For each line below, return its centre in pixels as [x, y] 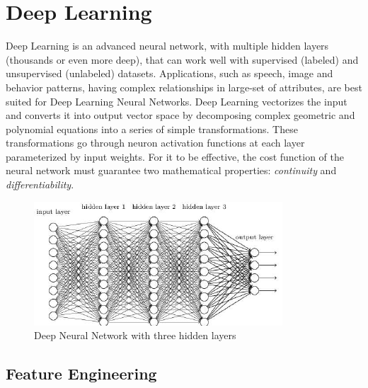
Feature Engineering [81, 373]
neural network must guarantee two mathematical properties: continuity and [171, 170]
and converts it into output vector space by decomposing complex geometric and [180, 115]
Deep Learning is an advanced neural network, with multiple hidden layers [167, 46]
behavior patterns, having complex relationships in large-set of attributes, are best [184, 87]
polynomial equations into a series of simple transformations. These [152, 129]
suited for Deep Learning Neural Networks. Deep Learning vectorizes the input [177, 101]
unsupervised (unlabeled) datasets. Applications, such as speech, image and [169, 73]
